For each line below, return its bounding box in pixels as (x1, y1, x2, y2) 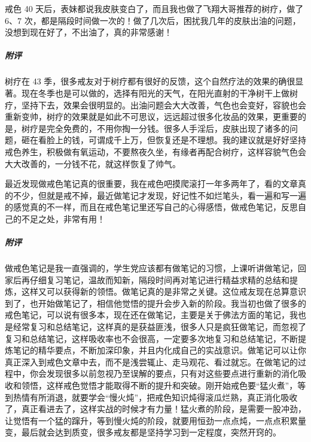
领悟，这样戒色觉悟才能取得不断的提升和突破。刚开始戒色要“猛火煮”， (21, 379, 298, 391)
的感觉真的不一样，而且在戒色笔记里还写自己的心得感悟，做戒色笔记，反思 (5, 201, 298, 213)
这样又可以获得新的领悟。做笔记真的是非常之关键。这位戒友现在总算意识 (21, 285, 306, 298)
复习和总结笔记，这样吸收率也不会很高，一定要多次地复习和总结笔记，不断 (5, 332, 298, 344)
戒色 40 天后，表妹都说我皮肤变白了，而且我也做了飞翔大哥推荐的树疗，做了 (5, 2, 304, 14)
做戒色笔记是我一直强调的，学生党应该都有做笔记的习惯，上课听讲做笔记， (5, 262, 298, 274)
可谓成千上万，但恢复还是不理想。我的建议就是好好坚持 (88, 134, 306, 146)
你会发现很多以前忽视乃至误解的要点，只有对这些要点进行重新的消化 (29, 367, 298, 380)
